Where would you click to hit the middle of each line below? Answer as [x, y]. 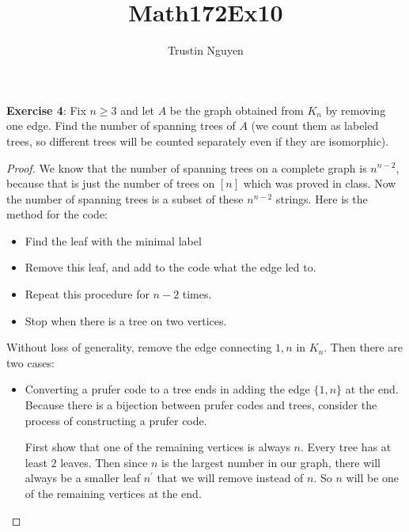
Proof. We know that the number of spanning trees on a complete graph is [187, 167]
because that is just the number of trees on [111, 183]
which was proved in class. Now [320, 183]
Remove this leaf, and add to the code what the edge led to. [170, 267]
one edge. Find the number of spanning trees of [121, 125]
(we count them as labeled [315, 125]
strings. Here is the [322, 198]
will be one [373, 478]
